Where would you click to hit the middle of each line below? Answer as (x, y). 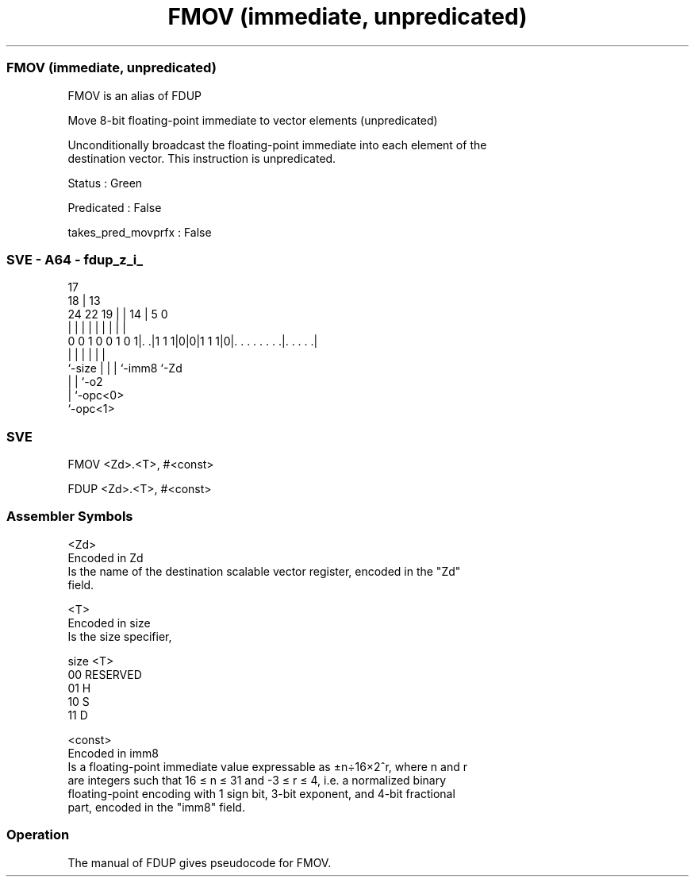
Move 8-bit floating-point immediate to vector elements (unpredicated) (253, 120)
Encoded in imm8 (113, 753)
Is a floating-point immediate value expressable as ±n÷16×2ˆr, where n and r (267, 766)
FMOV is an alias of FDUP (134, 95)
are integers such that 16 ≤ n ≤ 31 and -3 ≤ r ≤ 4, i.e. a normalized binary (257, 780)
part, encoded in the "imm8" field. (156, 807)
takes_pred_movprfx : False (140, 232)
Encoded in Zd (106, 557)
